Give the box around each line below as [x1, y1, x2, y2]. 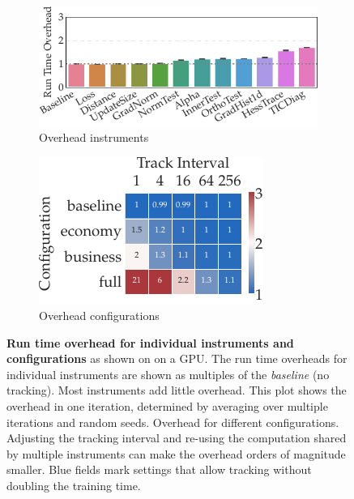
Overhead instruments [39, 128, 149, 145]
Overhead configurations [39, 307, 160, 324]
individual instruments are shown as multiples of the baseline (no [6, 365, 330, 382]
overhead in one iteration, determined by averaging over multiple [6, 398, 328, 415]
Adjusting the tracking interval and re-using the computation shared [6, 429, 347, 446]
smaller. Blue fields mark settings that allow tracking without [6, 461, 312, 478]
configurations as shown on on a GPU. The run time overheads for [6, 350, 348, 367]
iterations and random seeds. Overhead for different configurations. [6, 413, 339, 430]
